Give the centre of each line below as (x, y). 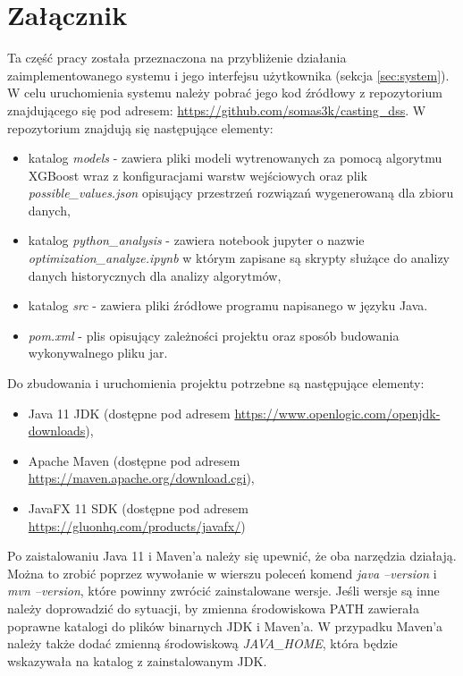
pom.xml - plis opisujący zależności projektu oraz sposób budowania (214, 335)
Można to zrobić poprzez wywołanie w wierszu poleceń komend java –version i (222, 573)
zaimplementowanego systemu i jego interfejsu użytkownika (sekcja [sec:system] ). (228, 75)
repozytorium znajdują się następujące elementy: (140, 127)
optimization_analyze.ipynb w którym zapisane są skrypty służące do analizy (239, 258)
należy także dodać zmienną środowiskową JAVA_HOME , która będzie (202, 643)
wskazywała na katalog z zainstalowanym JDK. (137, 660)
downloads (57, 431)
